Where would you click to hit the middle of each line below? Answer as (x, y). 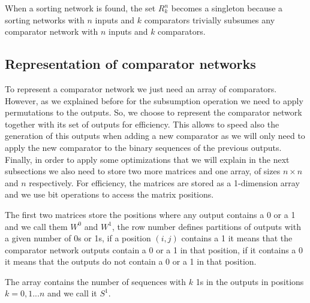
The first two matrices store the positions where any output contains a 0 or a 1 (150, 214)
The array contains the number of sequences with (96, 281)
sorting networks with (45, 19)
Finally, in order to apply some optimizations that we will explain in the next (147, 159)
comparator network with (52, 31)
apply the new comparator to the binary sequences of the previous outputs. (143, 147)
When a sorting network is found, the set (80, 8)
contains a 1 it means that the (237, 238)
